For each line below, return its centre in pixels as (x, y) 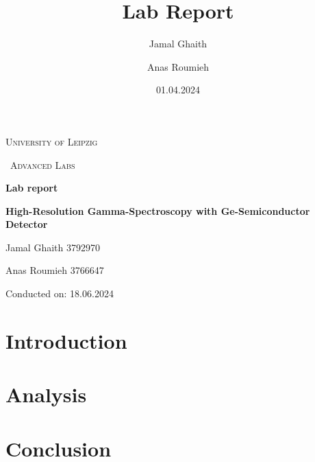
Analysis (46, 394)
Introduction (66, 340)
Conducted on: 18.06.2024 (60, 293)
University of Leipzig (52, 141)
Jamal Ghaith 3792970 (53, 247)
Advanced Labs (42, 164)
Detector (27, 224)
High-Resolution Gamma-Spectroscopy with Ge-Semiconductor (158, 210)
